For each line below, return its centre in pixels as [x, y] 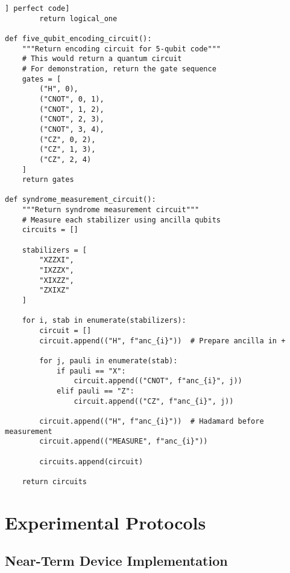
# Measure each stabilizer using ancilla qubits [121, 220]
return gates [48, 180]
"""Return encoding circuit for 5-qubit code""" [121, 49]
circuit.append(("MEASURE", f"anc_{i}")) [124, 442]
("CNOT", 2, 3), [72, 119]
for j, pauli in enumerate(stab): [109, 361]
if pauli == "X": [91, 371]
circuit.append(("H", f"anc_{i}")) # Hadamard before [152, 421]
